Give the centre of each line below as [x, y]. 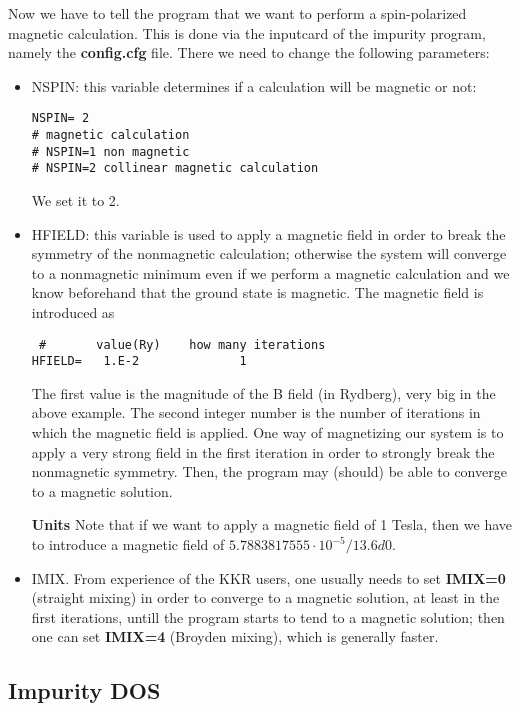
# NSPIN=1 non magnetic [110, 151]
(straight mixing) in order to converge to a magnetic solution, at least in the [265, 597]
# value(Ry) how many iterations [182, 344]
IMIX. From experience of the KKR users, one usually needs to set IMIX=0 [268, 577]
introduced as [73, 311]
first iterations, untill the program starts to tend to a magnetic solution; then [268, 616]
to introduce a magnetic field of [128, 544]
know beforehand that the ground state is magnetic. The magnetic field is [257, 292]
